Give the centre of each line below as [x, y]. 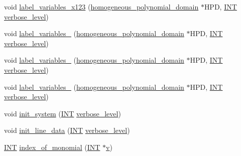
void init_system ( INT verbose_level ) [63, 113]
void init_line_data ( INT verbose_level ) [67, 130]
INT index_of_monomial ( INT [52, 147]
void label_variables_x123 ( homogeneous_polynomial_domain [101, 7]
